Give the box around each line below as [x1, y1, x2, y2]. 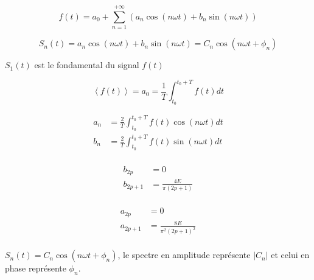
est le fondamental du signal [34, 58, 139, 71]
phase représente [5, 262, 66, 275]
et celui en [271, 248, 310, 261]
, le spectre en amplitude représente [117, 248, 251, 261]
